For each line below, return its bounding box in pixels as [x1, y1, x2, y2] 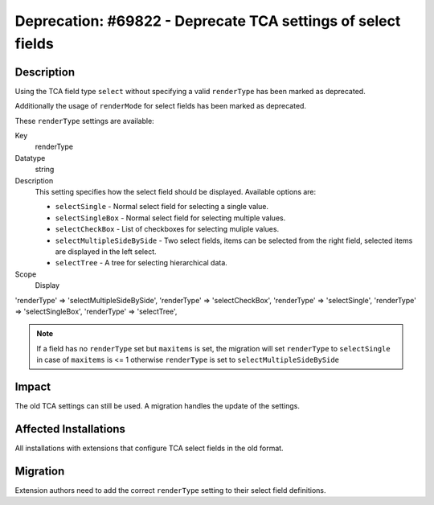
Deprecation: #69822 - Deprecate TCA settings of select [14, 12, 401, 30]
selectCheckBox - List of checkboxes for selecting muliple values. [55, 224, 280, 234]
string [35, 165, 55, 174]
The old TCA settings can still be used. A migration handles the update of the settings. [14, 400, 301, 410]
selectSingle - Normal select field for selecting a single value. [55, 202, 269, 211]
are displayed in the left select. [55, 246, 157, 257]
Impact [14, 380, 51, 393]
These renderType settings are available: [14, 116, 154, 125]
